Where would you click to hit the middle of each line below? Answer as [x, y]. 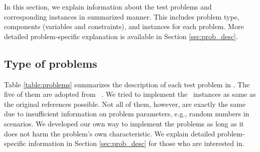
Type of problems [51, 63]
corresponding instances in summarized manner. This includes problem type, [122, 16]
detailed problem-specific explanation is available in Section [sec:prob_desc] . [121, 36]
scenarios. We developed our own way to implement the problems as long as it [124, 123]
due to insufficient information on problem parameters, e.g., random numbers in [127, 114]
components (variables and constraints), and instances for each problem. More [124, 26]
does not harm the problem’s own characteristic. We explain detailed [110, 133]
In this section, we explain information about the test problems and [108, 7]
